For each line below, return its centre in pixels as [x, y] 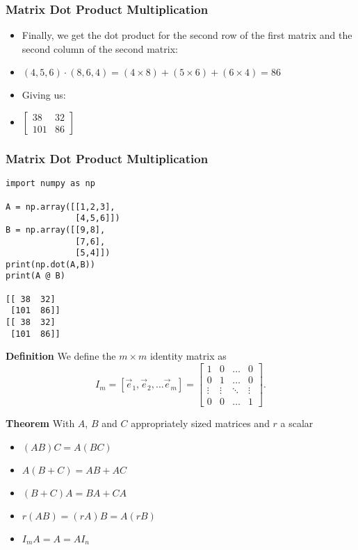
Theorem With [40, 423]
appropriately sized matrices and [200, 423]
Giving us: [44, 95]
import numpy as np [50, 184]
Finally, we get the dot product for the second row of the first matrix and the [187, 35]
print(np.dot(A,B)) [50, 264]
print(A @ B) [35, 276]
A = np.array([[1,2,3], [60, 207]
